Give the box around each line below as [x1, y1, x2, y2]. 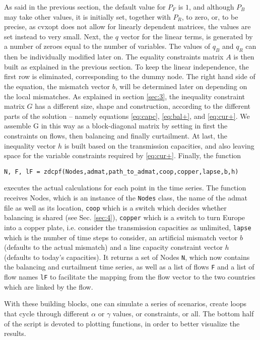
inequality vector [4, 140, 56, 151]
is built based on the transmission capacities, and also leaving [64, 140, 254, 151]
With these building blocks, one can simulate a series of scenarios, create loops [4, 298, 246, 309]
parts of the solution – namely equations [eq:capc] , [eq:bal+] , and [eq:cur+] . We [4, 110, 250, 121]
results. [4, 328, 26, 338]
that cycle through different [4, 308, 89, 318]
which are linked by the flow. [4, 281, 93, 292]
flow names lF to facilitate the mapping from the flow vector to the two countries [4, 271, 255, 282]
